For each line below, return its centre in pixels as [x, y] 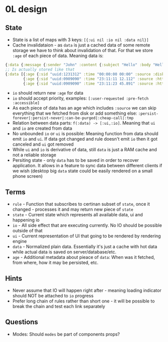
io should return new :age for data [48, 93]
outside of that [27, 231]
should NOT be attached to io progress [53, 296]
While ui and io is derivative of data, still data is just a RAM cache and [85, 150]
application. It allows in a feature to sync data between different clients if [87, 166]
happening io [26, 220]
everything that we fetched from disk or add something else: [75, 113]
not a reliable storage [34, 155]
